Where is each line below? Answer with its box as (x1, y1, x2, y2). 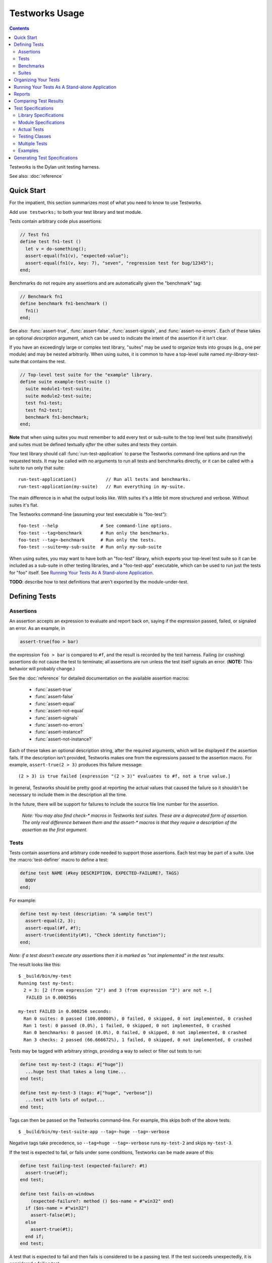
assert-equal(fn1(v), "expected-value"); (25, 253, 129, 259)
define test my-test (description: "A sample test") (20, 911, 153, 916)
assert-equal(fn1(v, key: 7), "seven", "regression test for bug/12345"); (25, 260, 214, 266)
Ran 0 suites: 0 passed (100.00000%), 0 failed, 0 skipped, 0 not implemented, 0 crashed (23, 1015, 252, 1022)
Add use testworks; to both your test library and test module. (9, 209, 143, 215)
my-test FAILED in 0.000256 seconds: (18, 1008, 112, 1014)
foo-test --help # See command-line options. (18, 523, 172, 529)
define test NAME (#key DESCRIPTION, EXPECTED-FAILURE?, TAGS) (20, 870, 180, 876)
